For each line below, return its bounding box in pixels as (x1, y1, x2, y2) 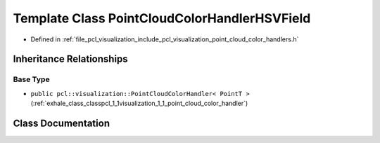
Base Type (13, 74, 50, 84)
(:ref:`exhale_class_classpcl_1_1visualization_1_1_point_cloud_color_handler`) (30, 99, 248, 108)
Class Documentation (13, 117, 110, 129)
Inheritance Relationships (13, 53, 128, 65)
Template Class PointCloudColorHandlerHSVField (13, 11, 311, 26)
